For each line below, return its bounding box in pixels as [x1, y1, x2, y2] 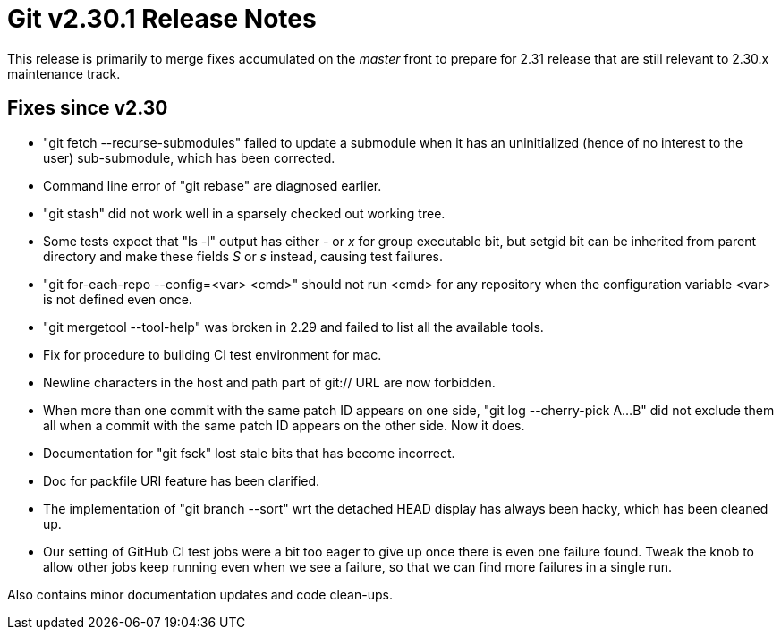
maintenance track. [7, 65, 121, 81]
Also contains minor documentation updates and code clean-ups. [7, 586, 393, 602]
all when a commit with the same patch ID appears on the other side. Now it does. [43, 417, 525, 433]
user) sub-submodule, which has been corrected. [43, 149, 335, 166]
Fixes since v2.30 [7, 97, 168, 120]
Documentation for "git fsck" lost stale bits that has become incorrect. [43, 445, 455, 461]
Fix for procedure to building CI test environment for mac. [43, 346, 382, 362]
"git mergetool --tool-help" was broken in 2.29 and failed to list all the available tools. [43, 318, 544, 335]
